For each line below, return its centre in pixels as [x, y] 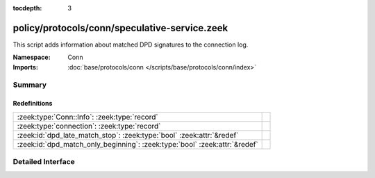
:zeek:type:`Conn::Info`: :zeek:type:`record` [88, 117]
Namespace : [32, 57]
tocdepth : [27, 8]
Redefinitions [33, 104]
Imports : [25, 67]
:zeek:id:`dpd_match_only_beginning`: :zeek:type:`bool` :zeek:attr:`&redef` [137, 144]
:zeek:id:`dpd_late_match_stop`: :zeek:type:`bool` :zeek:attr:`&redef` [128, 135]
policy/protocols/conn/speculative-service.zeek [120, 28]
